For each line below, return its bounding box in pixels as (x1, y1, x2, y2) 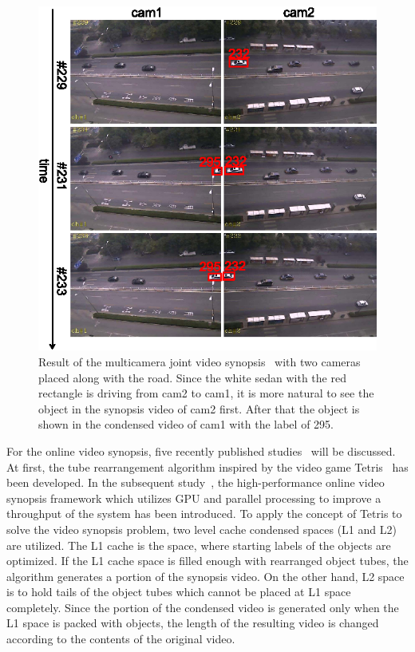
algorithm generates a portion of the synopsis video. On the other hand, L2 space (6, 567, 405, 584)
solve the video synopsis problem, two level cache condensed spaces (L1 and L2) (6, 520, 397, 537)
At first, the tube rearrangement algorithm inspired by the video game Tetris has (6, 458, 409, 475)
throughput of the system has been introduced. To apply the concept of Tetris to (6, 505, 402, 522)
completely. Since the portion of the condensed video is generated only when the (6, 599, 399, 615)
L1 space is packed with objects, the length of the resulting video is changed (6, 614, 379, 631)
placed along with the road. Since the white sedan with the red (38, 369, 346, 385)
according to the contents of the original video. (6, 630, 235, 647)
